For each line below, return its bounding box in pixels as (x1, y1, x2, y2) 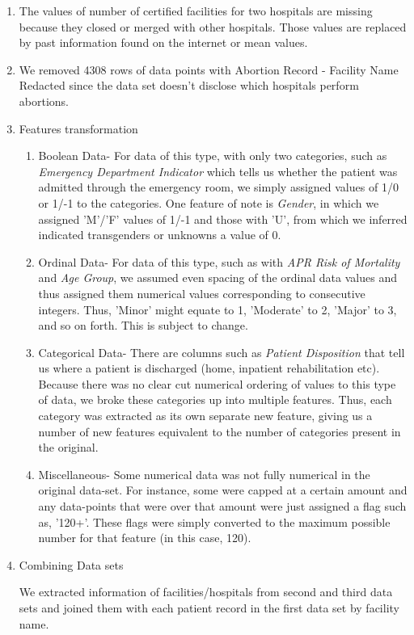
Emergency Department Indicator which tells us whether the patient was (38, 162, 398, 179)
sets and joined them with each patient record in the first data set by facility (19, 599, 399, 616)
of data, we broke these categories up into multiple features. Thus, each (38, 391, 392, 408)
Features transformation (19, 120, 138, 137)
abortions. (19, 92, 69, 109)
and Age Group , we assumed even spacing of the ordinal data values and (38, 269, 397, 286)
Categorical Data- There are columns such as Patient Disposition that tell (38, 343, 405, 360)
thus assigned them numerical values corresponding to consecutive (38, 284, 365, 301)
